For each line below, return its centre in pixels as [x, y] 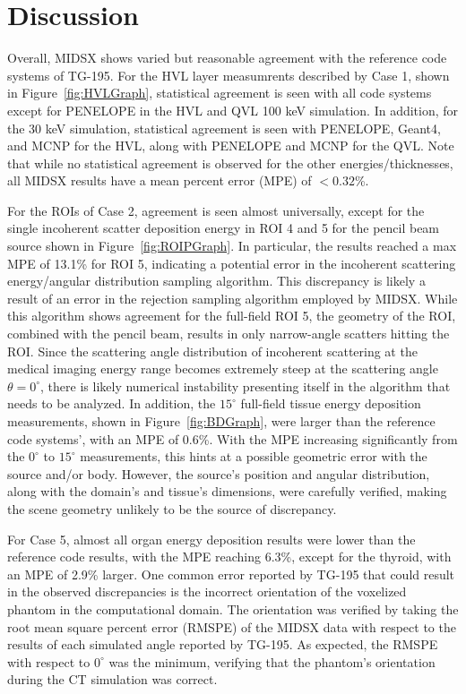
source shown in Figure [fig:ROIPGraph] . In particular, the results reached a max [232, 246]
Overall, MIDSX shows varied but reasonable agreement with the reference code [227, 58]
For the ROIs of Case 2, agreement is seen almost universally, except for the [216, 210]
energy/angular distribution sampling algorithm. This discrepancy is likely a [216, 281]
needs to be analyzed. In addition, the [112, 403]
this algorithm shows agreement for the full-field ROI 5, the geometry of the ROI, [232, 316]
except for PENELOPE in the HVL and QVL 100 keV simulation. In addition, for [233, 110]
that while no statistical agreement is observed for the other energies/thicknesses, [230, 163]
